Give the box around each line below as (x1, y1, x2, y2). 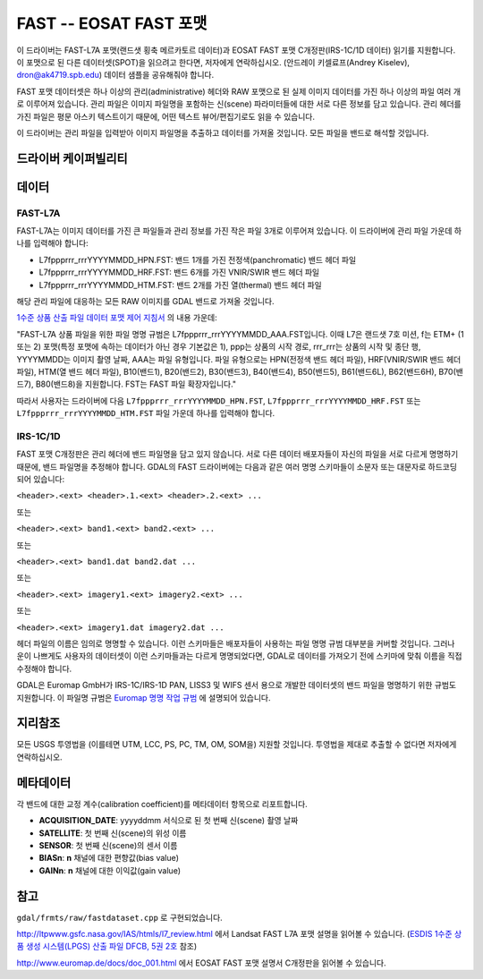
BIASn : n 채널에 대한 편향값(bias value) (38, 853, 179, 864)
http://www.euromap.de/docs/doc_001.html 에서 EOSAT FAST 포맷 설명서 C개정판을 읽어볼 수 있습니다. (16, 958, 386, 968)
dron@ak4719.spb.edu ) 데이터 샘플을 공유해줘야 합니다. (16, 70, 215, 81)
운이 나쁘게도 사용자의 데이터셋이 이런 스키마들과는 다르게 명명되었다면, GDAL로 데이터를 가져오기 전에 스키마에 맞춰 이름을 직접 (16, 651, 462, 661)
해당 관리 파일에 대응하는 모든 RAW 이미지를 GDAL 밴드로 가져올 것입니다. (16, 296, 275, 307)
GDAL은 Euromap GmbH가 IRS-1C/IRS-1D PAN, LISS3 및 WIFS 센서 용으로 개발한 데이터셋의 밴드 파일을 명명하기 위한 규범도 (16, 680, 456, 691)
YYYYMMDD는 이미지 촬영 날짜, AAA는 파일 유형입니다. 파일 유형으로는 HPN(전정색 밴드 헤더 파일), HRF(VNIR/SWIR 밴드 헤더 (16, 353, 462, 364)
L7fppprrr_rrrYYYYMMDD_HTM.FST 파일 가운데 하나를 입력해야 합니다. (16, 408, 275, 419)
